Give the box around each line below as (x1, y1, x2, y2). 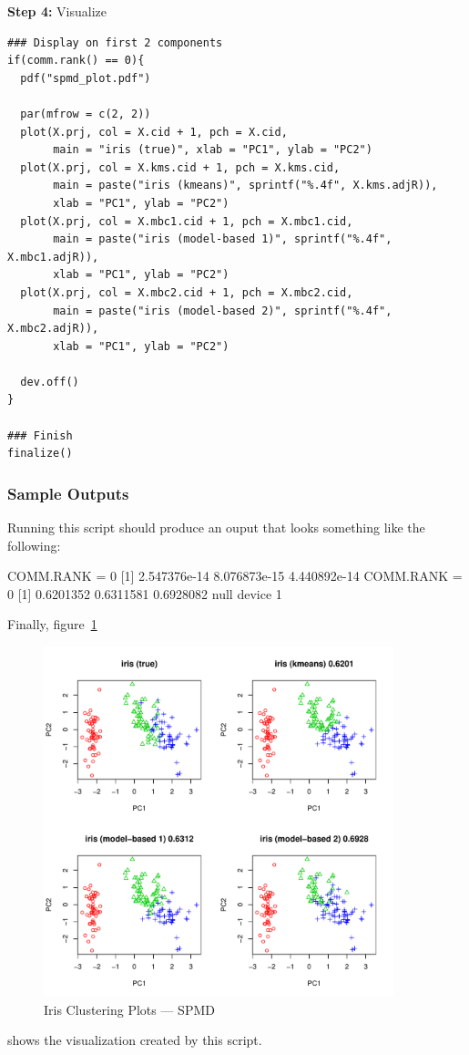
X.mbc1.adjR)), (7, 250, 99, 264)
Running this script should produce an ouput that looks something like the (7, 518, 425, 537)
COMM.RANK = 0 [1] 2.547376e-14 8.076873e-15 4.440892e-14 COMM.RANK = (7, 566, 463, 585)
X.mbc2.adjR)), (7, 322, 99, 336)
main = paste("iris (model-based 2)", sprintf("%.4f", (53, 304, 393, 317)
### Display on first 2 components (7, 36, 223, 49)
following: (7, 535, 61, 554)
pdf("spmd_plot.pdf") (20, 71, 151, 85)
